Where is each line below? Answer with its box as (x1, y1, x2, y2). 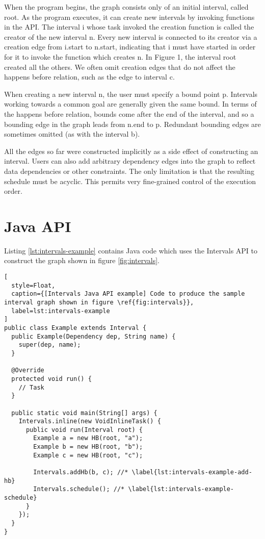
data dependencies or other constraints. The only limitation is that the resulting (4, 165, 254, 176)
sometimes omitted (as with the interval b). (4, 129, 140, 139)
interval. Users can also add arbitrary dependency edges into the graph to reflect (4, 156, 256, 166)
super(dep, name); (18, 341, 81, 349)
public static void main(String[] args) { (11, 409, 157, 417)
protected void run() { (11, 375, 92, 382)
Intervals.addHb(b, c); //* (33, 469, 128, 476)
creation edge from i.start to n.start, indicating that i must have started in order (4, 41, 256, 52)
